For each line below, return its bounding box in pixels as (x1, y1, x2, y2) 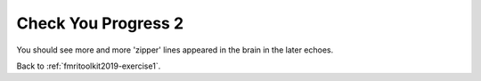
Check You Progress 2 (16, 13, 184, 33)
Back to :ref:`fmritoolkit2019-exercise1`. (16, 61, 161, 71)
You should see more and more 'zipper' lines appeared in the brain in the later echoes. (16, 45, 334, 55)
